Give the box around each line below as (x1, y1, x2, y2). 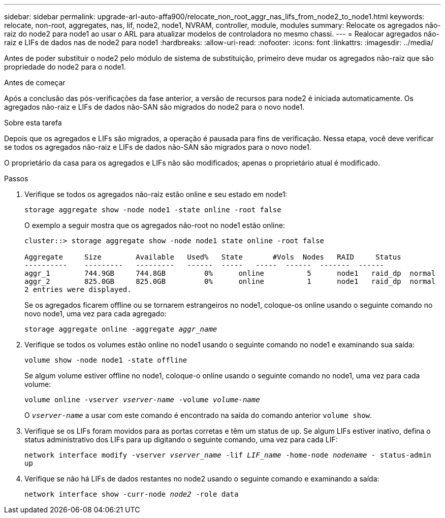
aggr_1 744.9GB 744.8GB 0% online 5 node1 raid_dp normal (24, 269, 436, 277)
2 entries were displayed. (24, 285, 132, 294)
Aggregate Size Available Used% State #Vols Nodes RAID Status (24, 253, 401, 261)
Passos (4, 174, 28, 183)
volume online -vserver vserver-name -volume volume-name (24, 396, 260, 404)
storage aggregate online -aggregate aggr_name (24, 325, 217, 333)
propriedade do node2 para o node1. (4, 62, 126, 71)
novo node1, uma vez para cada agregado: (24, 309, 167, 318)
